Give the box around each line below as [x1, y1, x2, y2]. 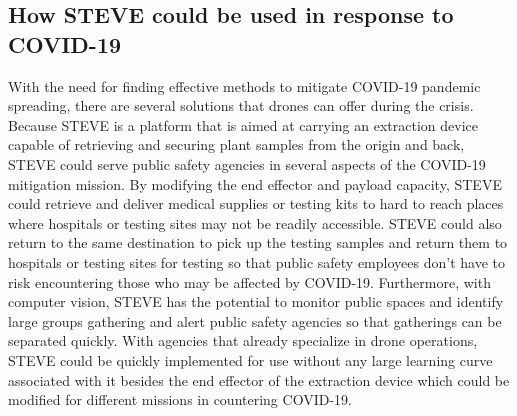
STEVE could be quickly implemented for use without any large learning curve [8, 349, 493, 370]
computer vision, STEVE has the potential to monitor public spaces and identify [8, 291, 504, 312]
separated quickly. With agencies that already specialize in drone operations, [8, 330, 478, 351]
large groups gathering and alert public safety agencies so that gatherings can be [8, 310, 502, 331]
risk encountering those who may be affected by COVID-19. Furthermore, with [8, 271, 491, 292]
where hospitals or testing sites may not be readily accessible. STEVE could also [8, 212, 502, 233]
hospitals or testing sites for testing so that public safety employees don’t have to [8, 251, 505, 272]
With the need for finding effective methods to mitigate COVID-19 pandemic [8, 75, 481, 96]
